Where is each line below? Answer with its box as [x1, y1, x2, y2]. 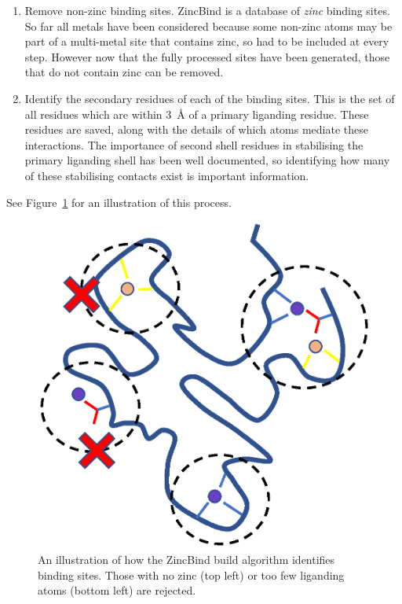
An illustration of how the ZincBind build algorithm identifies [38, 551, 335, 568]
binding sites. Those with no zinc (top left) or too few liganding [38, 566, 345, 583]
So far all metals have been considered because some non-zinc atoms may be [24, 17, 393, 34]
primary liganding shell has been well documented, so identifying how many [24, 152, 390, 168]
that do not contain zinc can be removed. [24, 64, 224, 80]
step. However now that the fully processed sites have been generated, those [24, 48, 390, 64]
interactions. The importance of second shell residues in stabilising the [24, 136, 364, 153]
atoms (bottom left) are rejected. [38, 582, 196, 598]
